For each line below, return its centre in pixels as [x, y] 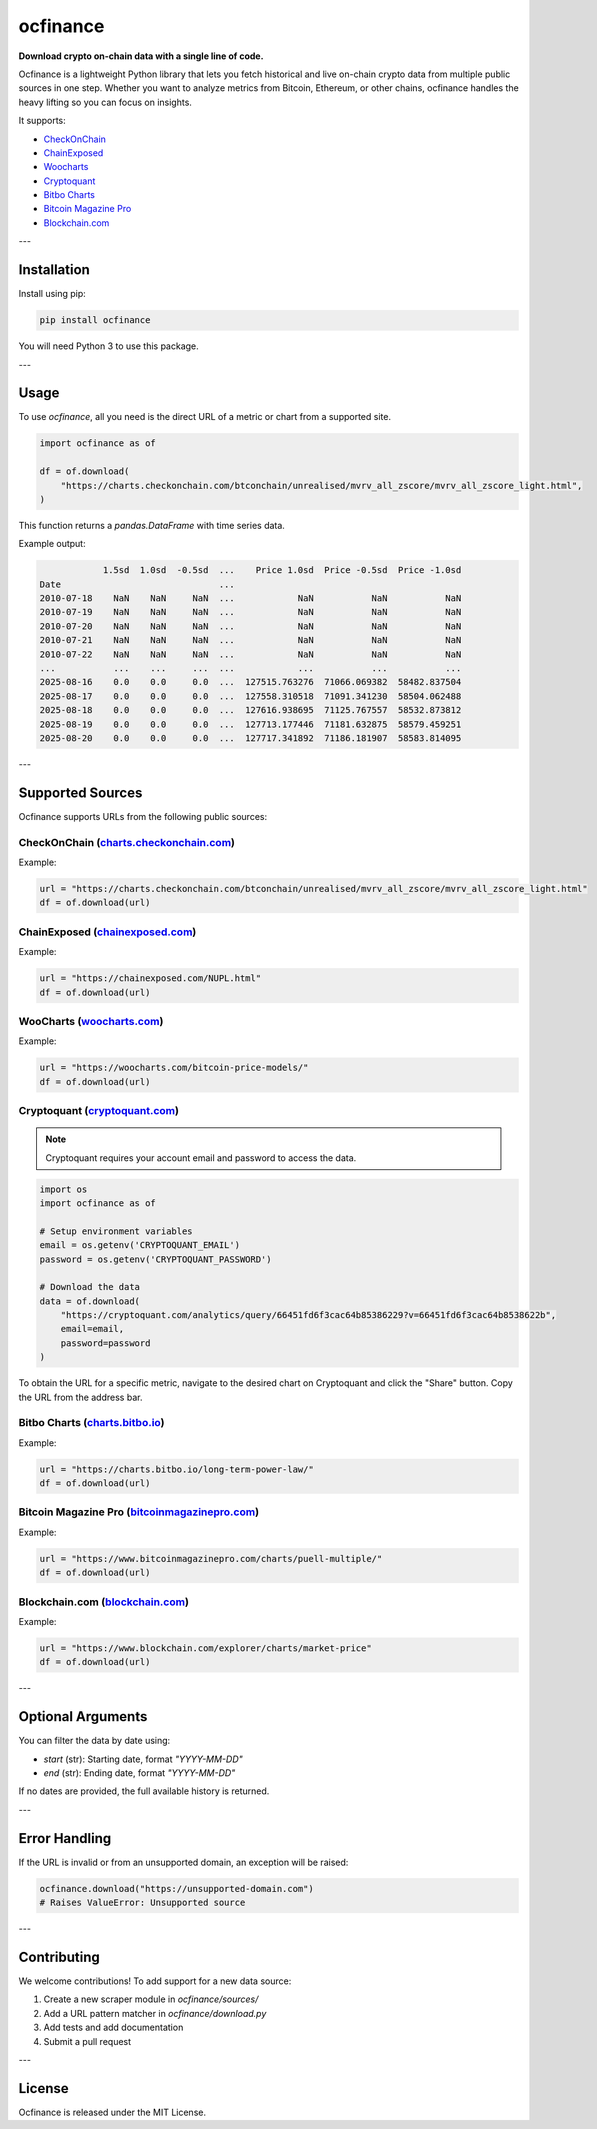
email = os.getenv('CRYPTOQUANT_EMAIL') [139, 1245]
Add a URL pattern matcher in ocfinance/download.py [155, 2013]
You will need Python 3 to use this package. [108, 346]
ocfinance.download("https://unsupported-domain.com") [176, 1888]
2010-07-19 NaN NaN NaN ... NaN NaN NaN [250, 612]
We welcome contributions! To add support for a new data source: [155, 1981]
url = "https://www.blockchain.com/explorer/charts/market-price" [205, 1648]
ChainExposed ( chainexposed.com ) [107, 932]
